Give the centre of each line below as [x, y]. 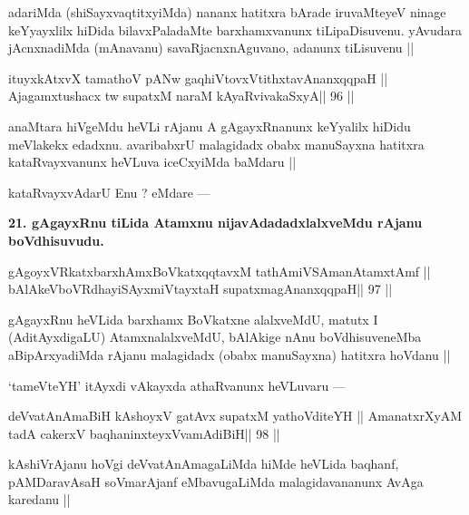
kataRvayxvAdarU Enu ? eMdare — [109, 192]
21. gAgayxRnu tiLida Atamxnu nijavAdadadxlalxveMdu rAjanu [215, 223]
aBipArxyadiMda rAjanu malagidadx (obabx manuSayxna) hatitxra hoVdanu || [230, 354]
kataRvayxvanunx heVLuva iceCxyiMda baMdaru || [152, 162]
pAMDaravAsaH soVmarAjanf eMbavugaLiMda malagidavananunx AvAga [216, 481]
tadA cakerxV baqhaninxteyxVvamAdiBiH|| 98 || [144, 433]
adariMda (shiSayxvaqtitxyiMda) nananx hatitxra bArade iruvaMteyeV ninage [227, 12]
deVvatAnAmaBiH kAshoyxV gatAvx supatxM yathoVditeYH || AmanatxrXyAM [235, 416]
